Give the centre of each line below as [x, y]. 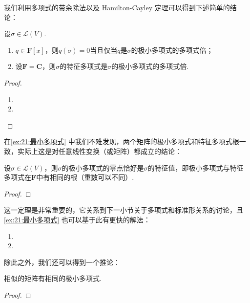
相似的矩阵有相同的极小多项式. [53, 278]
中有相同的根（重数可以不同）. [85, 177]
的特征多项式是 [84, 66]
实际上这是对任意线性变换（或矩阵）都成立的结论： [99, 151]
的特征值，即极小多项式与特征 [196, 167]
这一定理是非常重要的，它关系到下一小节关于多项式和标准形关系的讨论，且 [124, 210]
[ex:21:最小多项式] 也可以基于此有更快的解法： [77, 219]
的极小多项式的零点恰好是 [103, 167]
